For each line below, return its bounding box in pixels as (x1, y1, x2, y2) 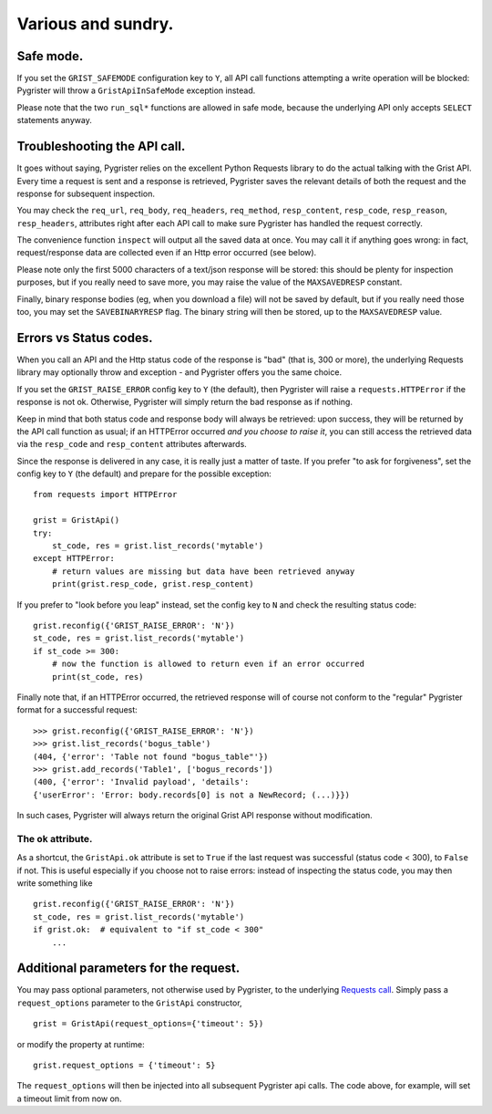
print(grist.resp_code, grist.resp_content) (51, 579, 254, 589)
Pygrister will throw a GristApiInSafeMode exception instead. (16, 85, 256, 96)
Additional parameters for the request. (16, 961, 241, 976)
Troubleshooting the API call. (16, 139, 186, 154)
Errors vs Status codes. (16, 329, 153, 346)
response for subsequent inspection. (16, 188, 155, 199)
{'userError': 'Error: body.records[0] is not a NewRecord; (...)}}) (33, 789, 351, 800)
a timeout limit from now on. (16, 1093, 122, 1104)
